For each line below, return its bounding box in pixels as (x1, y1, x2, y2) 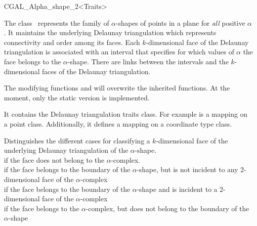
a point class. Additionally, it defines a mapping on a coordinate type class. (4, 118, 232, 129)
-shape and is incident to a (136, 183, 217, 194)
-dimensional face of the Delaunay (146, 37, 249, 47)
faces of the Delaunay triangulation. (42, 66, 151, 76)
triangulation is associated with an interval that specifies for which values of (4, 46, 234, 57)
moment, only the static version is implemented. (4, 92, 150, 102)
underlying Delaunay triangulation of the (4, 145, 128, 155)
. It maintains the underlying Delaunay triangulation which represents (4, 27, 216, 38)
